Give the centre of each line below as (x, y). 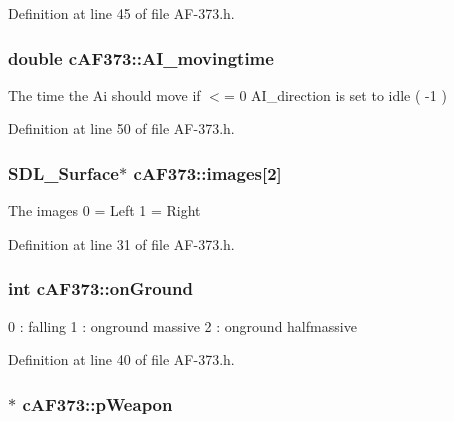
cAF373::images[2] (207, 172)
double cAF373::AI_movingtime (141, 57)
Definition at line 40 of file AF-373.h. (121, 359)
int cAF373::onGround (100, 288)
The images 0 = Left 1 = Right (104, 210)
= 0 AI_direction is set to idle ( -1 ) (335, 94)
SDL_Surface (63, 172)
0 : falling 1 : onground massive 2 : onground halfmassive (182, 325)
